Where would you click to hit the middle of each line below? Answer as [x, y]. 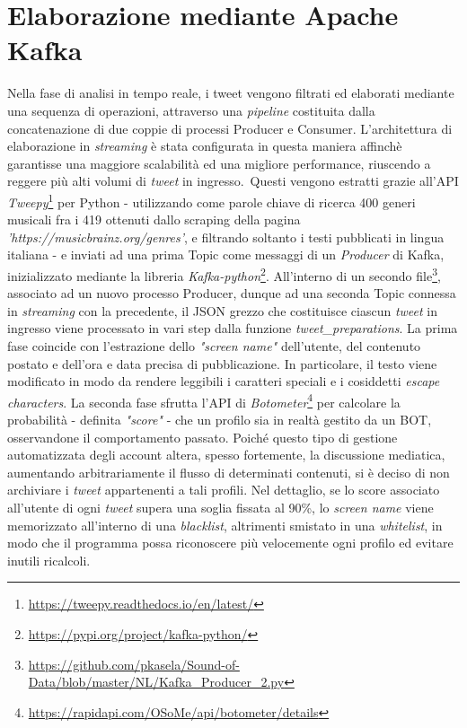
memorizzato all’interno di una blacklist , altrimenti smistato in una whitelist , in [225, 525]
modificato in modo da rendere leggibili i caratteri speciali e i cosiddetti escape [224, 381]
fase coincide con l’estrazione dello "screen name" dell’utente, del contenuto [214, 345]
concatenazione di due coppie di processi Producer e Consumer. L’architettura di [230, 128]
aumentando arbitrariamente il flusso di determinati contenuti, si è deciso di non [229, 472]
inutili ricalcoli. [49, 560]
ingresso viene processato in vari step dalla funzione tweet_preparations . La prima [233, 328]
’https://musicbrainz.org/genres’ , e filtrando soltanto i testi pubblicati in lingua [226, 237]
